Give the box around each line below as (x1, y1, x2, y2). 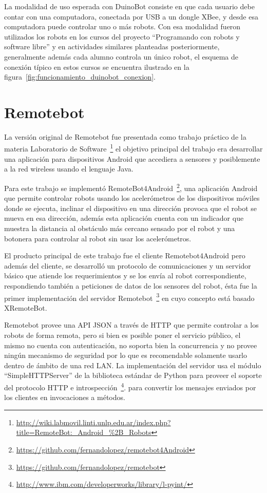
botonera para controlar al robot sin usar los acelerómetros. (4, 233, 192, 243)
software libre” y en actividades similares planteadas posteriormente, (4, 41, 220, 52)
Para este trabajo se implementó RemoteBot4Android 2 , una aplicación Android (4, 181, 258, 193)
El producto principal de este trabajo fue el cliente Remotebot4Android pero (4, 250, 245, 261)
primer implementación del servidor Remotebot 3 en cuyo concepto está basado (4, 291, 255, 303)
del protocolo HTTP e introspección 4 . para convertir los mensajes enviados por (4, 380, 256, 392)
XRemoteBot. (4, 302, 47, 313)
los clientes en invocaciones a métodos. (4, 392, 125, 403)
